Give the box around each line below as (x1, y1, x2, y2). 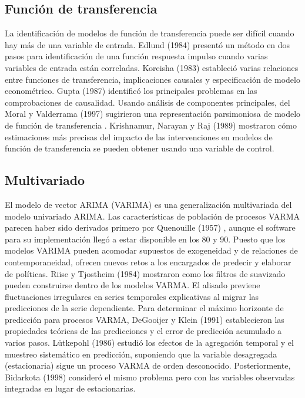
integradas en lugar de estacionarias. (5, 382, 136, 394)
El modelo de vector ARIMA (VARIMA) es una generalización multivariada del (5, 198, 292, 210)
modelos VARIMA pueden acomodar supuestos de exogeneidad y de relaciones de (5, 244, 298, 257)
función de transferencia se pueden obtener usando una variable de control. (5, 142, 274, 154)
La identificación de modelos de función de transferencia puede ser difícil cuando (5, 27, 294, 39)
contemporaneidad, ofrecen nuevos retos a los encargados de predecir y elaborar (5, 255, 291, 268)
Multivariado (5, 171, 85, 189)
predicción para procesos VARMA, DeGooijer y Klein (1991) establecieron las (5, 313, 284, 325)
